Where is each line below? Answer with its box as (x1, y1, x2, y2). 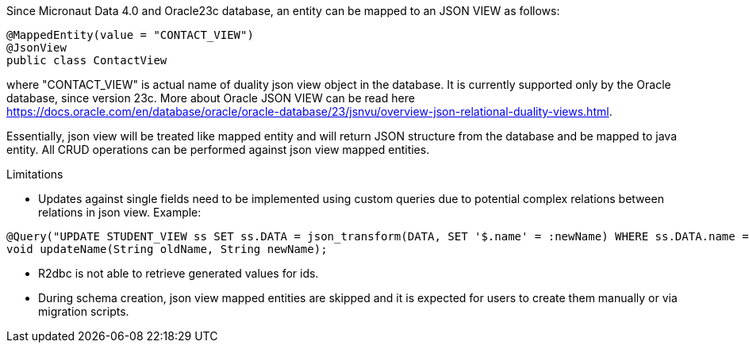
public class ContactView (6, 54, 167, 67)
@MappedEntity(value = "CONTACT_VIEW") (6, 29, 254, 41)
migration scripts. (38, 305, 129, 318)
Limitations (6, 167, 63, 181)
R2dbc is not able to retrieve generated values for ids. (38, 267, 319, 280)
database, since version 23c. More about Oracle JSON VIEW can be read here (6, 91, 415, 105)
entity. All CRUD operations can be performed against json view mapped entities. (6, 143, 430, 156)
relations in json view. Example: (38, 205, 202, 219)
